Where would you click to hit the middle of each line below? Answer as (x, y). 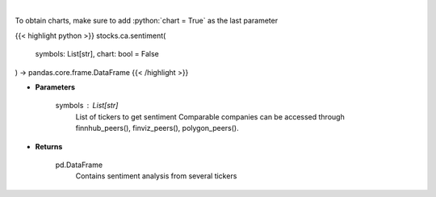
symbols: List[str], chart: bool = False (97, 54)
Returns (49, 146)
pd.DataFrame (79, 165)
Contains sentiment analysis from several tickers (156, 176)
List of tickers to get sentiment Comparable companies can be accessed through (210, 116)
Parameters (55, 87)
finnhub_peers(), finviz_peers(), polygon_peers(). (157, 128)
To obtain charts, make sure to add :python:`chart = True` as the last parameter (147, 21)
